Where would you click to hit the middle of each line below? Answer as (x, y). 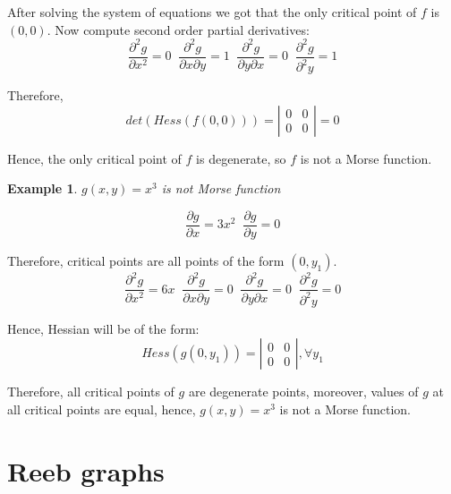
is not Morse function (221, 188)
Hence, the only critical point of (94, 158)
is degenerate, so (241, 158)
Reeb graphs (86, 470)
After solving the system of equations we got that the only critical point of (212, 12)
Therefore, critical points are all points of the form (146, 260)
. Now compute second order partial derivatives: (178, 29)
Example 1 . (43, 188)
